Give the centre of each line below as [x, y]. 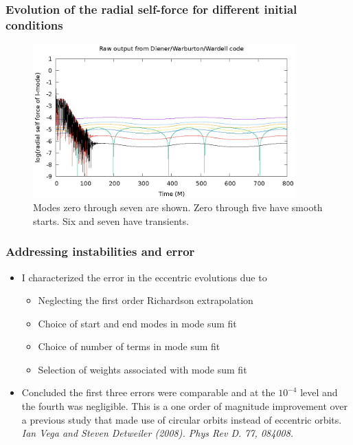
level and [319, 392]
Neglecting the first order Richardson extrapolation [146, 300]
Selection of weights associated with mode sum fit [143, 369]
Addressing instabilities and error [100, 251]
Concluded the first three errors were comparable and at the [148, 392]
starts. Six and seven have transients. [111, 220]
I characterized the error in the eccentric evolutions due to [144, 277]
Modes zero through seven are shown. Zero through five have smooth [178, 207]
